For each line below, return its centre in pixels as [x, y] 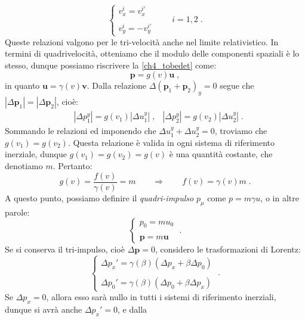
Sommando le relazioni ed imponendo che [81, 131]
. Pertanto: [73, 166]
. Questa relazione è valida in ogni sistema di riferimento [171, 142]
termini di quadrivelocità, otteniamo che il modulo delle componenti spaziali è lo [152, 53]
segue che [237, 85]
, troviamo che [241, 131]
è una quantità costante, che [221, 154]
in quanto [22, 85]
